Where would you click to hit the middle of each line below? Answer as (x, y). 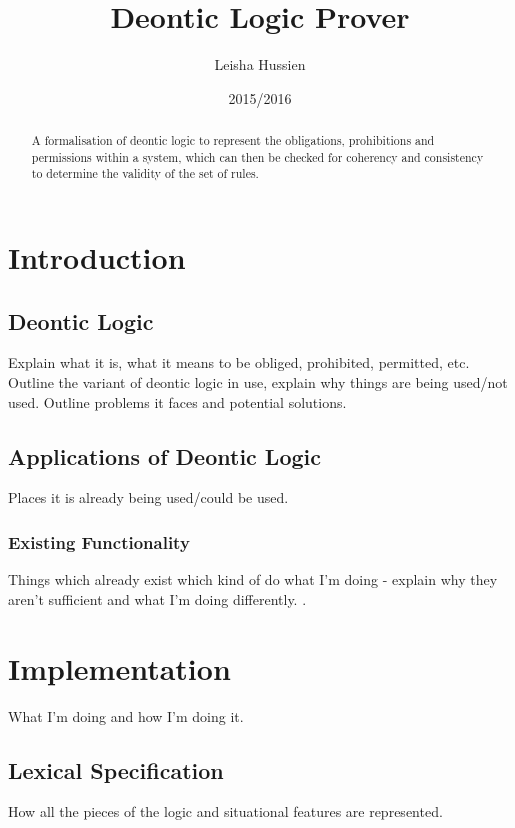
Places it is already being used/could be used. (148, 497)
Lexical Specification (116, 769)
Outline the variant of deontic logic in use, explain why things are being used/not (258, 382)
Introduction (97, 257)
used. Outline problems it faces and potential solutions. (177, 401)
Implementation (119, 667)
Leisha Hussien (260, 64)
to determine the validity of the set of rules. (145, 173)
